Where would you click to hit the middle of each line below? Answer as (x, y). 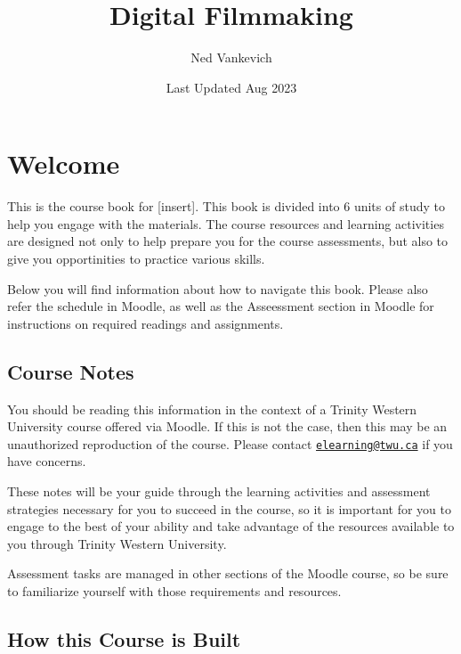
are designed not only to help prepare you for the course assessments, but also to (228, 241)
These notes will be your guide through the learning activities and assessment (219, 491)
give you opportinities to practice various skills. (136, 259)
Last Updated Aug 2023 (231, 87)
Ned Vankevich (231, 57)
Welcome (64, 163)
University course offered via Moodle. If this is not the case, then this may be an (227, 426)
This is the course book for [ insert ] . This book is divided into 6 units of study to (226, 206)
